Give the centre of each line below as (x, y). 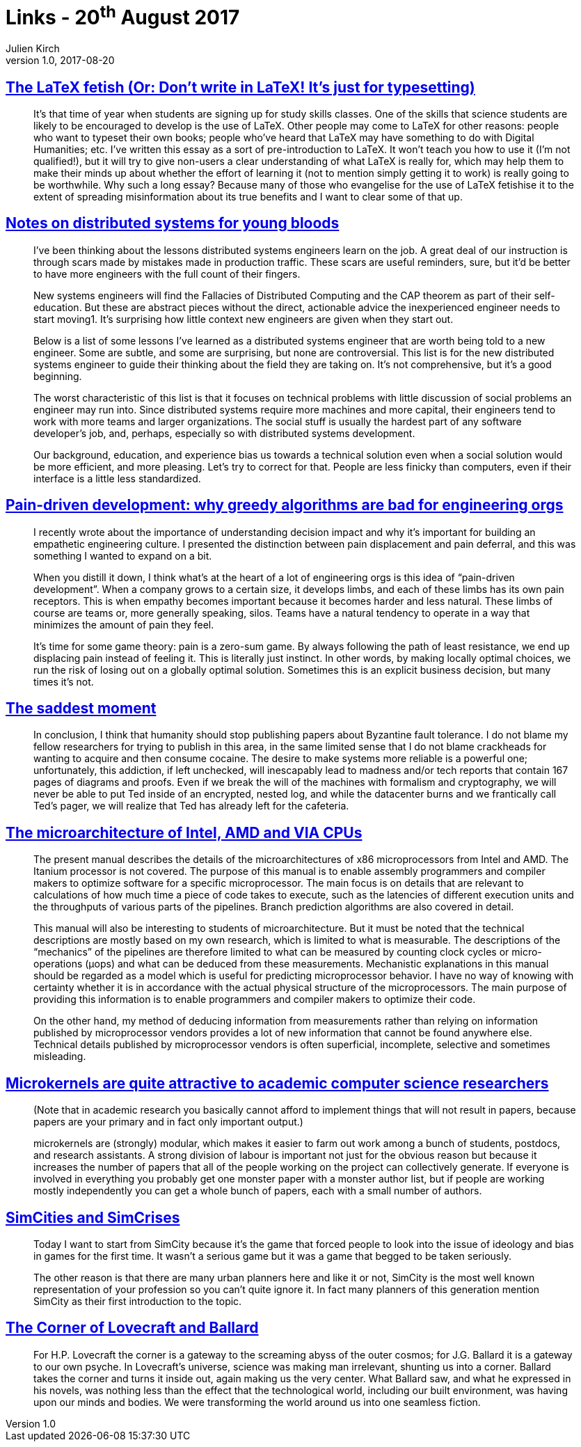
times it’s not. (64, 681)
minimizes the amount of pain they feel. (124, 624)
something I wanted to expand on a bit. (123, 555)
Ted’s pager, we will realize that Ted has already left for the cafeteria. (191, 806)
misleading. (60, 1057)
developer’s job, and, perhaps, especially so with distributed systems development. (224, 433)
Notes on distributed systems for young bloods (173, 223)
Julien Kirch (33, 49)
